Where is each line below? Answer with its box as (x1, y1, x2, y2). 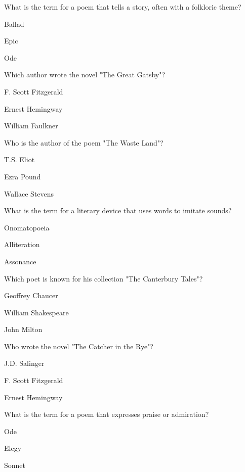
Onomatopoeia (4, 222, 50, 232)
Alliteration (4, 239, 40, 250)
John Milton (4, 324, 43, 335)
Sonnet (4, 460, 26, 470)
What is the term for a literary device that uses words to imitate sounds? (4, 205, 232, 216)
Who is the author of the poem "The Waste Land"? (4, 137, 164, 148)
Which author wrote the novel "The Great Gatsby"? (4, 69, 166, 80)
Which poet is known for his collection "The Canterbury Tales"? (4, 273, 203, 284)
